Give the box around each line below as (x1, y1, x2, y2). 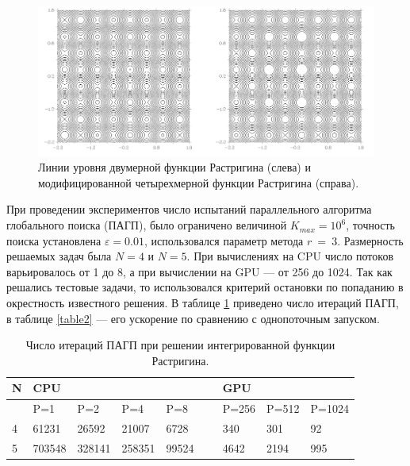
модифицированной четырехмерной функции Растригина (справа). (38, 174, 359, 191)
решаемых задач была (6, 248, 112, 264)
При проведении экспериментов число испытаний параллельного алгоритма (6, 201, 372, 218)
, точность (346, 217, 396, 233)
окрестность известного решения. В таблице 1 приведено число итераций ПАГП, (6, 295, 399, 311)
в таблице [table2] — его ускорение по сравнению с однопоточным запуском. (6, 310, 380, 326)
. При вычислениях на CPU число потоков (186, 248, 393, 264)
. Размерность (337, 232, 404, 248)
